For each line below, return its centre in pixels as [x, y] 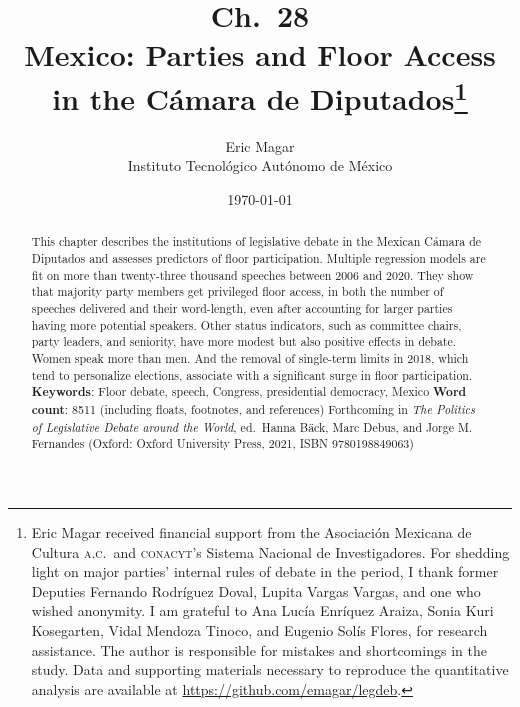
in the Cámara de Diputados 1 [260, 95]
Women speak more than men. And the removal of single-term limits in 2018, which [250, 358]
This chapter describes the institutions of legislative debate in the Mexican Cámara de [256, 241]
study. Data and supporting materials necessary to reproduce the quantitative [270, 669]
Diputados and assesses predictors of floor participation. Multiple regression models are [258, 258]
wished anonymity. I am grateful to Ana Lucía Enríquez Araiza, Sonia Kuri [262, 610]
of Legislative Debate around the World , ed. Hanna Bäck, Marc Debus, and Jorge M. [252, 426]
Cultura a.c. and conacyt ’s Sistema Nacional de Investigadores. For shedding [270, 551]
